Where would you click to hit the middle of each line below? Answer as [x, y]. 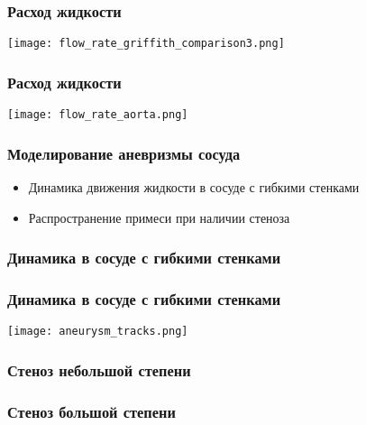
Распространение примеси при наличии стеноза [159, 217]
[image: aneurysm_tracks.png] [98, 332]
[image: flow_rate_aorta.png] [98, 115]
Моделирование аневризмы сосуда [124, 153]
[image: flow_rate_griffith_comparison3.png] [146, 44]
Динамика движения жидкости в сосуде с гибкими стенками [194, 186]
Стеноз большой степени [91, 411]
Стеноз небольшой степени [99, 370]
